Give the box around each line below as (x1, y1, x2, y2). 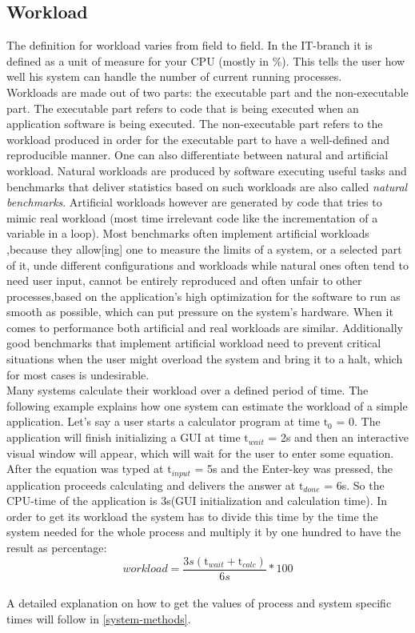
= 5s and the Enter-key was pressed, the (194, 460, 393, 477)
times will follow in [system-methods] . (6, 610, 191, 627)
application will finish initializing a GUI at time (6, 429, 241, 446)
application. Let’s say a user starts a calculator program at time (6, 413, 320, 430)
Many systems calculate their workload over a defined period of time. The (6, 382, 369, 399)
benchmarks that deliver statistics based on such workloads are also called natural (6, 178, 408, 194)
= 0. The (336, 413, 381, 430)
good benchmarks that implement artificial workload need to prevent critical (6, 335, 381, 351)
